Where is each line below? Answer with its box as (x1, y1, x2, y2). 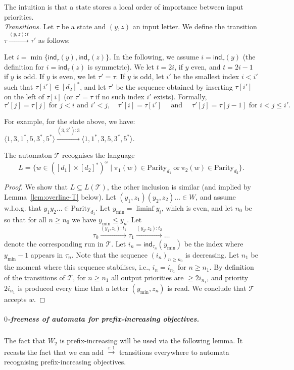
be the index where (184, 238, 243, 249)
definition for (4, 61, 44, 72)
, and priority (207, 272, 249, 283)
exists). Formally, (154, 91, 207, 102)
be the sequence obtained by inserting (116, 81, 233, 92)
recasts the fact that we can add (4, 346, 104, 357)
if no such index (95, 91, 144, 102)
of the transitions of (4, 272, 65, 283)
